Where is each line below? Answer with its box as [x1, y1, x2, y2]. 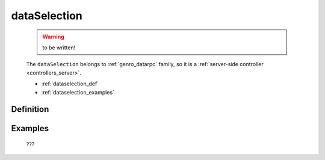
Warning [42, 33, 64, 40]
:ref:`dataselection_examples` [41, 88, 114, 96]
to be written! [42, 44, 76, 51]
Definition [11, 104, 49, 114]
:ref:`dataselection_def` [41, 80, 99, 87]
